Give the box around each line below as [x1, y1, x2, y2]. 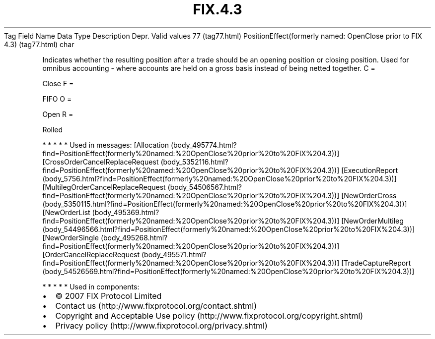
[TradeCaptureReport [341, 258, 411, 267]
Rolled [42, 125, 63, 134]
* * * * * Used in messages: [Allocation [42, 140, 169, 149]
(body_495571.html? [141, 250, 207, 259]
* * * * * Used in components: [42, 282, 140, 291]
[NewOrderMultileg [341, 216, 404, 225]
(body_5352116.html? [160, 157, 228, 166]
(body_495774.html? [170, 140, 237, 149]
